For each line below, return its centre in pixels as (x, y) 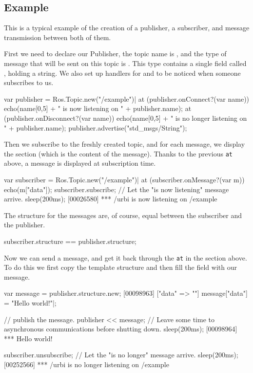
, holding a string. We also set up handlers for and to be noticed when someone (122, 73)
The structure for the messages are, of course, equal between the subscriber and (123, 215)
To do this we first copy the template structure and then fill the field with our (120, 267)
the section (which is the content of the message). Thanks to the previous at (118, 153)
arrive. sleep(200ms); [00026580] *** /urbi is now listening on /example (111, 199)
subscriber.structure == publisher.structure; (70, 241)
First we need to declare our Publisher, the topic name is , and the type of (115, 54)
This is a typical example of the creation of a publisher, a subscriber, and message (127, 28)
